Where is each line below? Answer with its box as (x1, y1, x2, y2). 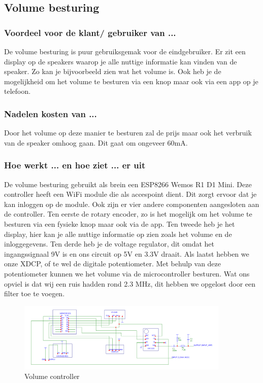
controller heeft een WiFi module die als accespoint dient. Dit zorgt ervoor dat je (4, 189, 257, 199)
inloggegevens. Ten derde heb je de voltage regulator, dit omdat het (4, 238, 214, 249)
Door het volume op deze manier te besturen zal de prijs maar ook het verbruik (4, 127, 252, 138)
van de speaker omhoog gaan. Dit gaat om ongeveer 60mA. (4, 137, 188, 148)
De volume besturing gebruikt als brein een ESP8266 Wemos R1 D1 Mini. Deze (4, 179, 252, 189)
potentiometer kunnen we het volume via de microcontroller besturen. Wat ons (4, 268, 250, 278)
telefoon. (4, 86, 31, 96)
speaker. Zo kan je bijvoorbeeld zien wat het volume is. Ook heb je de (4, 66, 221, 77)
